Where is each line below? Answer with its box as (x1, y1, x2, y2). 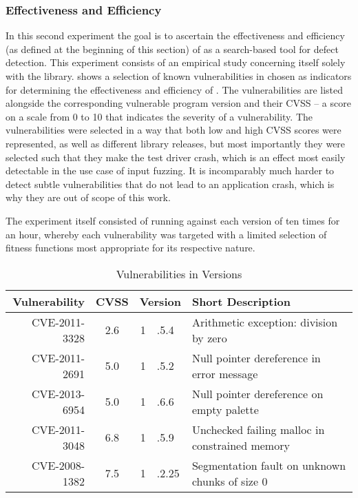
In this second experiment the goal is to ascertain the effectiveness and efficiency (6, 28, 345, 43)
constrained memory (191, 437, 290, 453)
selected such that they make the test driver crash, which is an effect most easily (6, 149, 346, 164)
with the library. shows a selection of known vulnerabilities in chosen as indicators (6, 69, 352, 83)
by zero (191, 329, 227, 346)
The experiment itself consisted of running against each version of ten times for (6, 213, 340, 227)
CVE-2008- (31, 457, 85, 473)
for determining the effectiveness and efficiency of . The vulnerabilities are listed (6, 82, 344, 96)
